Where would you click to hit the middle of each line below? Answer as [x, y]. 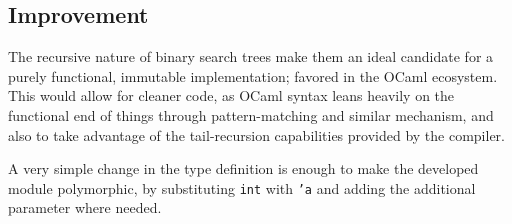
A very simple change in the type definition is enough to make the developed [243, 168]
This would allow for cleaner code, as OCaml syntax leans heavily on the [231, 95]
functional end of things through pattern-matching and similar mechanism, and [251, 114]
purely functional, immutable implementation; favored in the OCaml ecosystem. [253, 75]
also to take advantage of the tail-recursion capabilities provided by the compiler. [256, 134]
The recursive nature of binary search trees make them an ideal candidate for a [251, 56]
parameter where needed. [85, 207]
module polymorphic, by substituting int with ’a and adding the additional [242, 187]
